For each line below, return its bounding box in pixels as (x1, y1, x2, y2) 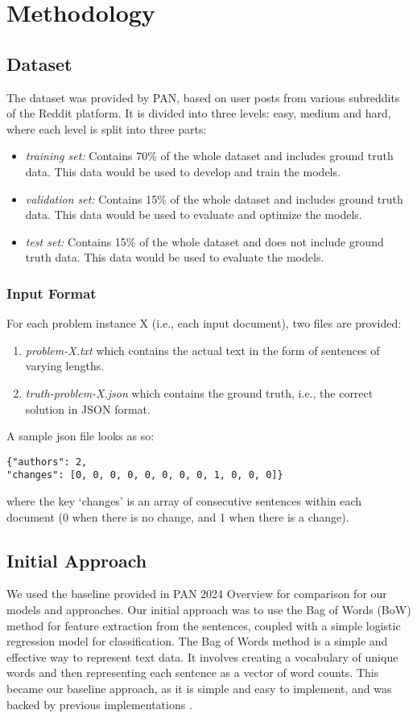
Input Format (6, 283, 97, 303)
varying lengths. (25, 357, 105, 374)
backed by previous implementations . (6, 695, 192, 712)
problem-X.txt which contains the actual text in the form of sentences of (25, 341, 380, 358)
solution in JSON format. (25, 400, 151, 417)
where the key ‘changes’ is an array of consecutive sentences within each (6, 493, 362, 510)
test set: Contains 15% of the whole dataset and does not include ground (25, 233, 384, 250)
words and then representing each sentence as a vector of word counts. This (6, 664, 379, 681)
